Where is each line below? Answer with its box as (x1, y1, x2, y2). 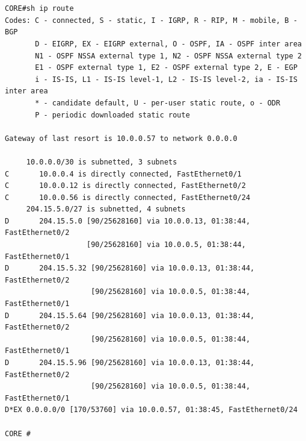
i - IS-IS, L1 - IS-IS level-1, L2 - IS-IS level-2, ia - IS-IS (35, 75, 298, 84)
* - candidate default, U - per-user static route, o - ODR (35, 98, 281, 107)
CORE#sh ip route (5, 4, 74, 13)
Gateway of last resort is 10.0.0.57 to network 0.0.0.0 (5, 134, 237, 143)
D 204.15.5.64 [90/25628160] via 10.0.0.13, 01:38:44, (5, 311, 255, 320)
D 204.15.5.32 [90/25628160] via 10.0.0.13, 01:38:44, (5, 264, 255, 273)
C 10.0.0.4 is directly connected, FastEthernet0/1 (5, 169, 242, 178)
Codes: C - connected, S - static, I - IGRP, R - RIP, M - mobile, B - (5, 16, 298, 25)
